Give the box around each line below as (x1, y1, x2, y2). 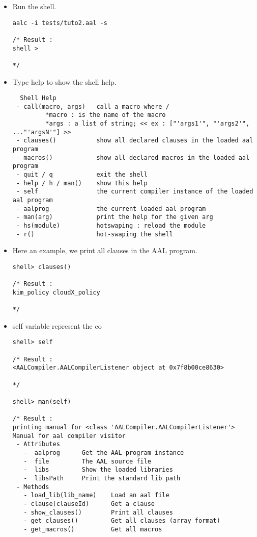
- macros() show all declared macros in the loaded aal (16, 154, 250, 161)
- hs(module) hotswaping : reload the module (16, 222, 206, 229)
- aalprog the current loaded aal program (16, 205, 206, 212)
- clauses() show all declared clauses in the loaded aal (16, 137, 253, 144)
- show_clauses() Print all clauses (23, 508, 173, 516)
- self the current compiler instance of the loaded (16, 188, 253, 196)
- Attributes (16, 441, 60, 448)
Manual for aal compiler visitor (12, 432, 126, 440)
